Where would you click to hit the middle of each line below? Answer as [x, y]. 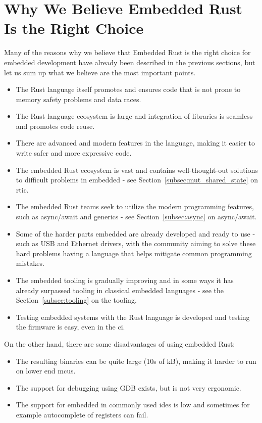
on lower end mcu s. [46, 371]
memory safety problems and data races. [78, 99]
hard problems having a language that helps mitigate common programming [134, 253]
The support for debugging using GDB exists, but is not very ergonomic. [128, 387]
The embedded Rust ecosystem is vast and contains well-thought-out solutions [137, 170]
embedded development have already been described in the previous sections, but [130, 62]
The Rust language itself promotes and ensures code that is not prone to [128, 89]
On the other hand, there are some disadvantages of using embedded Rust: [120, 343]
